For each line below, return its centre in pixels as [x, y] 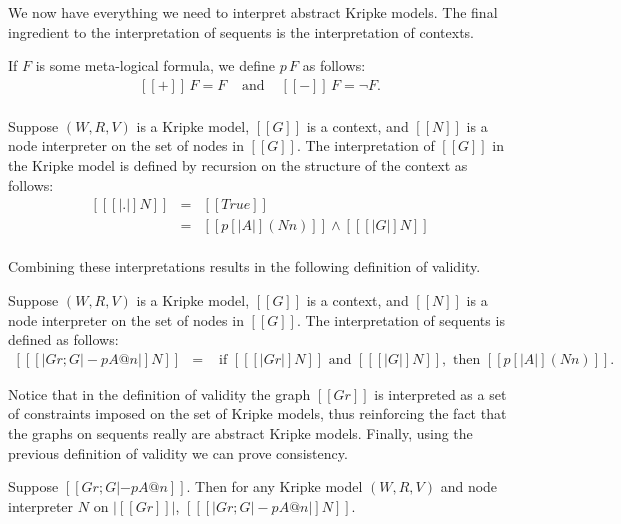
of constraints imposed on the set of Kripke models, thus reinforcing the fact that [257, 413]
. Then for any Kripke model [274, 486]
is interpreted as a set [440, 393]
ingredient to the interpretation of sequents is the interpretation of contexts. [241, 31]
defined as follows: [63, 339]
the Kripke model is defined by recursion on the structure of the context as [238, 165]
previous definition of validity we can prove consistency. [178, 452]
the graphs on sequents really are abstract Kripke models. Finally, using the [240, 432]
